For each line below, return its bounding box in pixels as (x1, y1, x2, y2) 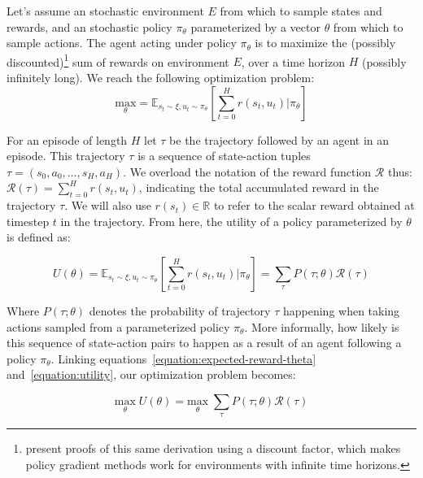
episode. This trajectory (7, 147, 125, 164)
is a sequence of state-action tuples (137, 147, 311, 164)
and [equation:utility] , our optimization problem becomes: (7, 366, 296, 383)
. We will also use (64, 197, 151, 214)
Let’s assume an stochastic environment (7, 2, 204, 19)
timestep (7, 212, 50, 229)
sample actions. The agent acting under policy (7, 34, 237, 51)
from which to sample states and (220, 2, 382, 19)
